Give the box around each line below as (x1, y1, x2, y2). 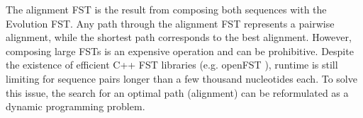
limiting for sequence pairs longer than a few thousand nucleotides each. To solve (6, 71, 357, 85)
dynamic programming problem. (6, 99, 145, 114)
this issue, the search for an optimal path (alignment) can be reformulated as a (6, 85, 349, 100)
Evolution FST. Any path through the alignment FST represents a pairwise (6, 16, 335, 30)
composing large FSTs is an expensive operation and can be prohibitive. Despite (6, 43, 354, 58)
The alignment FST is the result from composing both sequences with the (6, 2, 327, 16)
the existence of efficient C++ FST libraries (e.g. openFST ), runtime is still (6, 57, 338, 72)
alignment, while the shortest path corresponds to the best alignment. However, (6, 30, 352, 45)
